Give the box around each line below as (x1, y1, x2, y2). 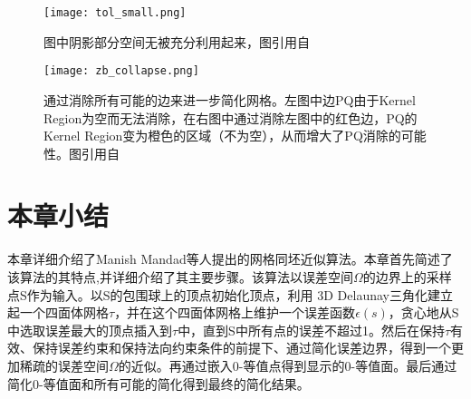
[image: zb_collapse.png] (43, 64, 199, 78)
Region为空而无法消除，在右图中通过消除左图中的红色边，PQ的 (43, 108, 418, 127)
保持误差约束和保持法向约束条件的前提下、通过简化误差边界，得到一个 (32, 338, 451, 357)
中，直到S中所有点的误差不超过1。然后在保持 (178, 320, 445, 339)
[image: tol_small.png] (43, 6, 187, 19)
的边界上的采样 (362, 268, 452, 286)
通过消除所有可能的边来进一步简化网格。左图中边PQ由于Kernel (43, 90, 416, 109)
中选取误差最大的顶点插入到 (7, 320, 172, 339)
